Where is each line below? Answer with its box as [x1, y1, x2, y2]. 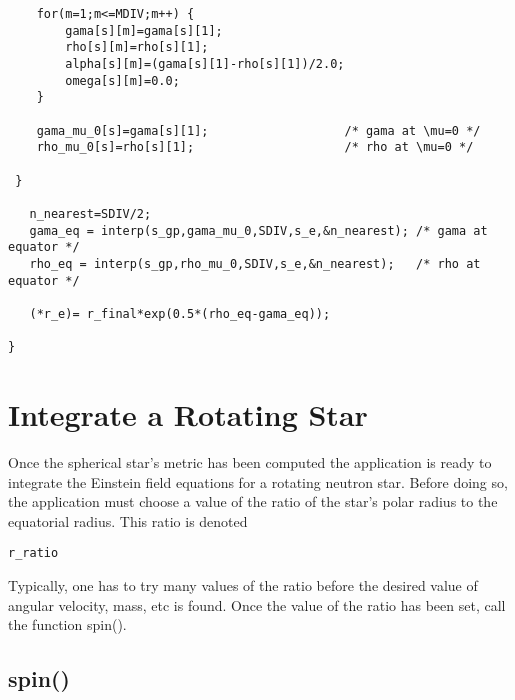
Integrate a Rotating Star [8, 393, 368, 434]
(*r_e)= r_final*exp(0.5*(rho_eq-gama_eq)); [29, 306, 331, 321]
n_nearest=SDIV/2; [29, 206, 152, 221]
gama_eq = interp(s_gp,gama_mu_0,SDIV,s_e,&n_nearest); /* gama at [29, 223, 488, 238]
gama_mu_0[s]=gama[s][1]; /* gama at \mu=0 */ [36, 123, 481, 138]
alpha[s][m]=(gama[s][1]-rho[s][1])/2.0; [65, 56, 345, 71]
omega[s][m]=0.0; [65, 73, 180, 88]
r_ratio [8, 546, 59, 561]
